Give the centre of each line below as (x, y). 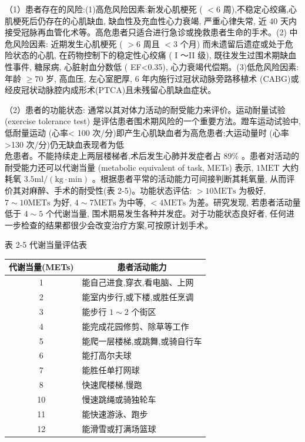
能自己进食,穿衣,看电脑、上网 (138, 282)
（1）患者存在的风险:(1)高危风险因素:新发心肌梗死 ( (104, 9)
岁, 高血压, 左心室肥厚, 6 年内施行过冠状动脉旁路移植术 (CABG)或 (172, 78)
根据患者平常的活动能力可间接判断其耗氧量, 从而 (193, 179)
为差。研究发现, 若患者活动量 (245, 202)
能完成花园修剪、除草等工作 (135, 326)
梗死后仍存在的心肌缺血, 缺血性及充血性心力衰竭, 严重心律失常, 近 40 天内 (155, 20)
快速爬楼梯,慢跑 (112, 385)
